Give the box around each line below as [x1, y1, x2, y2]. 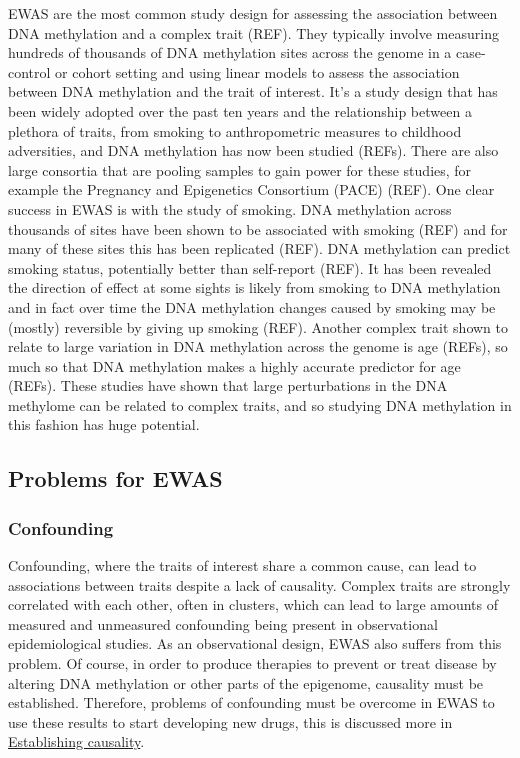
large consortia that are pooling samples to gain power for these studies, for [8, 159, 472, 180]
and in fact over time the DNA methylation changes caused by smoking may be [8, 296, 496, 317]
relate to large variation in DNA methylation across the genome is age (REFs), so [8, 336, 508, 357]
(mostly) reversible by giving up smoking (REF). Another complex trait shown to [8, 316, 509, 337]
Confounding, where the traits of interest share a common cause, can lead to [8, 555, 477, 576]
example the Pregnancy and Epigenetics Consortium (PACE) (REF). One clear [8, 179, 495, 200]
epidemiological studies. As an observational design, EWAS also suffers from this [8, 633, 502, 654]
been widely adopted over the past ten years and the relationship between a [8, 100, 472, 121]
